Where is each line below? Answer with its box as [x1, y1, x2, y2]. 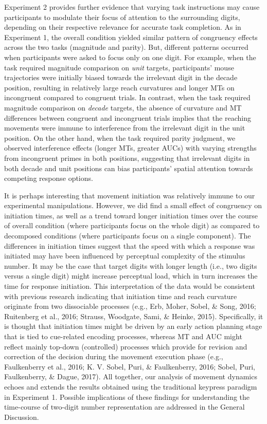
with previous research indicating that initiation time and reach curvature [4, 290, 237, 301]
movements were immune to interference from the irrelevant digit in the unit [4, 122, 245, 133]
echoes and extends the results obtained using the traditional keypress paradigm [4, 381, 257, 392]
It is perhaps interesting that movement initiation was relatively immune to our [4, 190, 255, 200]
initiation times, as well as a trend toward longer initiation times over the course [4, 210, 258, 220]
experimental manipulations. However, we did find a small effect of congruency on [4, 200, 262, 211]
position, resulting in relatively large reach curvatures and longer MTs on [4, 82, 235, 93]
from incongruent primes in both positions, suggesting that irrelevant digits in [4, 152, 250, 163]
